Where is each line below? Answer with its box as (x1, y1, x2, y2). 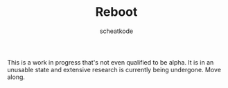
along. (7, 73, 26, 81)
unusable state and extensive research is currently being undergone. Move (7, 65, 222, 74)
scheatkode (99, 27, 134, 35)
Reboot (95, 4, 138, 20)
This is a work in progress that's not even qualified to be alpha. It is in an (7, 58, 214, 66)
